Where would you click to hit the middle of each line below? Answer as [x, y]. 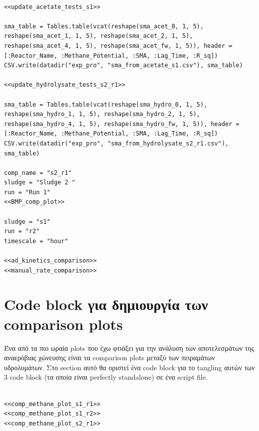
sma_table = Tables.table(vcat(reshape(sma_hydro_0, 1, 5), [106, 104]
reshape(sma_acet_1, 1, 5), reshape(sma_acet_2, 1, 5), [99, 36]
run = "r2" [22, 231]
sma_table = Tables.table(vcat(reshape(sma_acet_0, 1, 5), [104, 26]
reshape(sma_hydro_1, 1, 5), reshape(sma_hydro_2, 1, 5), [102, 114]
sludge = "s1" [27, 221]
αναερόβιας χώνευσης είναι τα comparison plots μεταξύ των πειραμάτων [110, 358]
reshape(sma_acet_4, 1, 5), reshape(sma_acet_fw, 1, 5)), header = [118, 46]
